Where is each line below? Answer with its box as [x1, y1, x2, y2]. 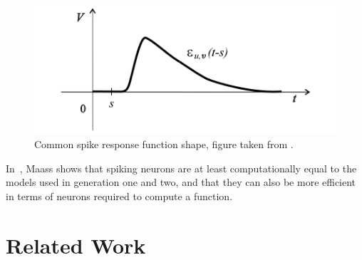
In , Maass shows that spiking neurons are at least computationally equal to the [6, 160, 357, 175]
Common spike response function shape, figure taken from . [34, 136, 294, 151]
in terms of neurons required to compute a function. [6, 188, 233, 203]
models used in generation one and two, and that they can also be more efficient [6, 175, 356, 189]
